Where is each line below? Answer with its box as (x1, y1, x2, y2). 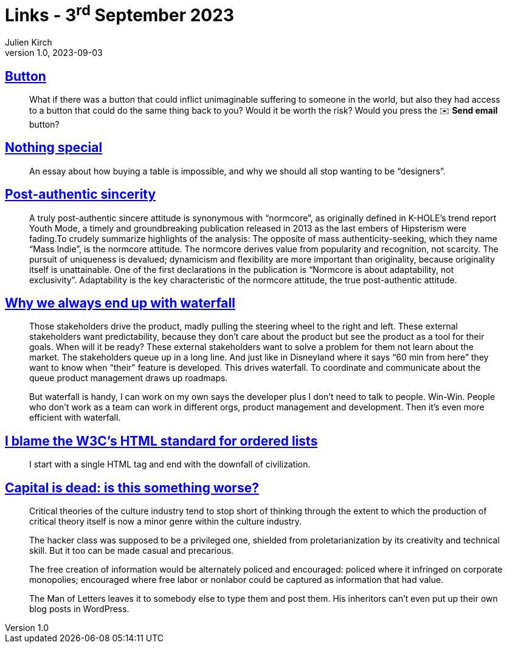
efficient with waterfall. (29, 412, 121, 423)
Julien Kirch (5, 37, 52, 48)
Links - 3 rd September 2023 (5, 1, 234, 26)
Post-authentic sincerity (5, 187, 156, 202)
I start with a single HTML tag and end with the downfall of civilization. (29, 459, 311, 470)
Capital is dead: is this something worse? (5, 480, 259, 495)
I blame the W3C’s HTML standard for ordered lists (5, 433, 318, 449)
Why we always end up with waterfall (5, 295, 235, 311)
